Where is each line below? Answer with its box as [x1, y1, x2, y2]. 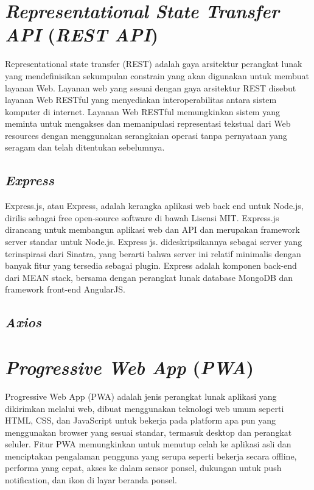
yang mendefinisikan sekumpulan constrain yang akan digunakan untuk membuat [5, 69, 310, 82]
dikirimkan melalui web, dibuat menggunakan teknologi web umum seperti [5, 402, 284, 414]
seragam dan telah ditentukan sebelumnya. [5, 141, 165, 154]
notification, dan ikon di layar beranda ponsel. [5, 474, 177, 486]
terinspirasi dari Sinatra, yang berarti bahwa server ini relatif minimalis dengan [5, 247, 301, 260]
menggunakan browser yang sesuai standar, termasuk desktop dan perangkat [5, 425, 292, 438]
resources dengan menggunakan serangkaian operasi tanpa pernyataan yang [5, 129, 287, 141]
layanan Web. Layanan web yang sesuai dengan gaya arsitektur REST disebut [5, 81, 296, 94]
